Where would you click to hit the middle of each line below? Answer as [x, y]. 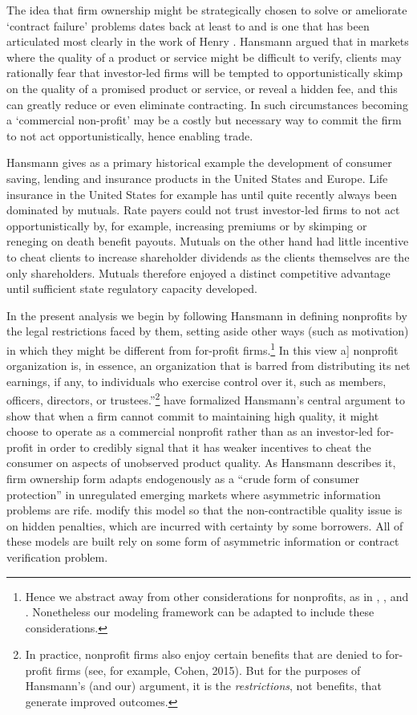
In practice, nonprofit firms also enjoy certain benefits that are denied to [203, 654]
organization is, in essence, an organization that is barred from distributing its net [208, 366]
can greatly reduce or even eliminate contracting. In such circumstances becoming [207, 104]
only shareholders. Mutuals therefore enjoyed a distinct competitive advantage [198, 272]
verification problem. [57, 557]
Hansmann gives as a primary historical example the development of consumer [199, 162]
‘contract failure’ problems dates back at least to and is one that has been [188, 25]
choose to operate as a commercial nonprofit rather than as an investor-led [190, 431]
